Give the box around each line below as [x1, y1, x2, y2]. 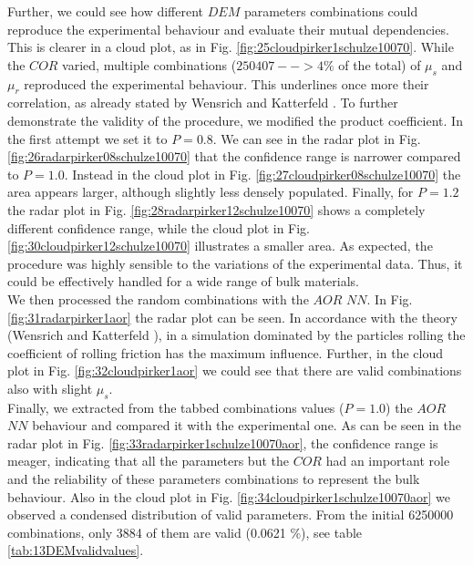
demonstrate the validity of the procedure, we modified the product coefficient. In [7, 110, 463, 129]
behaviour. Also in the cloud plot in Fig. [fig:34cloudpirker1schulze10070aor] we [7, 487, 450, 506]
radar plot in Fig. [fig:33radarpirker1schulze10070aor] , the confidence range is [7, 433, 438, 452]
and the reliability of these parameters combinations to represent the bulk [7, 469, 420, 489]
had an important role [325, 451, 450, 470]
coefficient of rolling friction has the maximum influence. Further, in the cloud [7, 343, 444, 362]
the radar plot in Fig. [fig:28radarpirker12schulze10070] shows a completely [7, 200, 426, 219]
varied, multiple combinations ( [62, 55, 237, 74]
